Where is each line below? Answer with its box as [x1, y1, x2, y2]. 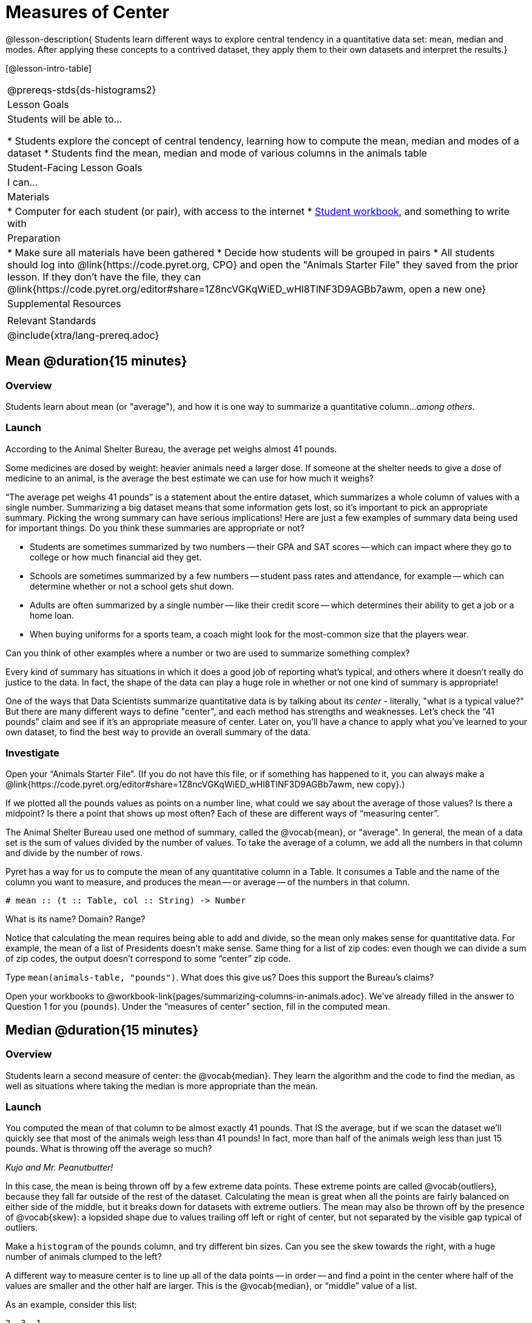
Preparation [7, 231, 61, 244]
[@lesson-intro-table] [5, 63, 92, 73]
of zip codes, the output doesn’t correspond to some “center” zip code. [5, 953, 291, 964]
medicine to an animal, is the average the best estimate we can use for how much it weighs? [5, 472, 374, 483]
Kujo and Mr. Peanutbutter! [5, 1162, 113, 1173]
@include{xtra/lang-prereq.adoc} [7, 328, 160, 341]
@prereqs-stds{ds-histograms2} [7, 83, 157, 96]
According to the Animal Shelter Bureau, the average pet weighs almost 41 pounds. [5, 443, 337, 454]
